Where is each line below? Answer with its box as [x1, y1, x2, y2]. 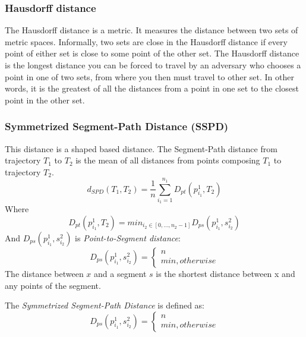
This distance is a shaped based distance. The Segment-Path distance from [5, 142, 277, 155]
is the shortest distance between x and [156, 267, 295, 279]
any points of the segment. [5, 279, 101, 291]
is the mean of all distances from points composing [75, 154, 260, 166]
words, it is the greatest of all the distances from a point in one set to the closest [5, 82, 299, 95]
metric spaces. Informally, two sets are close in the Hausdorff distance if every [5, 35, 288, 48]
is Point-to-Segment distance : [75, 231, 181, 244]
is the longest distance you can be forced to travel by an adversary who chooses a [5, 59, 301, 71]
